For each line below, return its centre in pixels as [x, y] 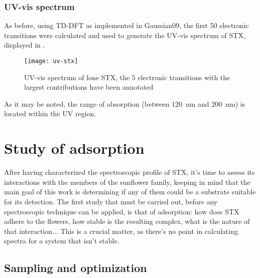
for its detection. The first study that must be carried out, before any [111, 201]
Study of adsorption [74, 148]
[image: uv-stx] [51, 61]
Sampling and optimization [76, 268]
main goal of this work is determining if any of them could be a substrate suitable [130, 192]
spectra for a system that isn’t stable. [62, 241]
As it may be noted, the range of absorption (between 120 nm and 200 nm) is [125, 103]
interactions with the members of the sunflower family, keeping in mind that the [127, 182]
